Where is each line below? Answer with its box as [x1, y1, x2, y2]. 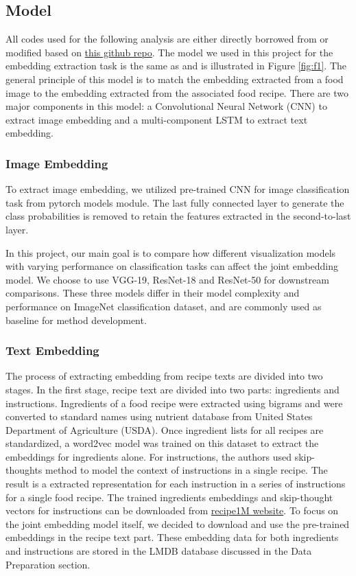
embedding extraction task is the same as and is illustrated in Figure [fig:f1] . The [5, 58, 347, 73]
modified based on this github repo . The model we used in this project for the [5, 45, 333, 59]
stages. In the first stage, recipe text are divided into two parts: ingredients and [5, 382, 340, 396]
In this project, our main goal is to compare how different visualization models [5, 245, 336, 260]
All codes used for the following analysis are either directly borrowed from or [5, 32, 329, 46]
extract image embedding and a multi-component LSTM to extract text [5, 112, 308, 126]
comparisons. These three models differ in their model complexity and [5, 286, 300, 300]
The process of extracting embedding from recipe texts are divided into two [5, 369, 323, 383]
